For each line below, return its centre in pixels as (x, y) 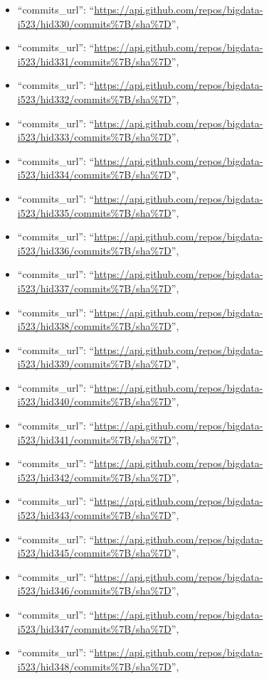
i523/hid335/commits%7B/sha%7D (94, 212)
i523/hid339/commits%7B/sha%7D (94, 364)
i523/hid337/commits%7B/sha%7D (94, 288)
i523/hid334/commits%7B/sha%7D (94, 175)
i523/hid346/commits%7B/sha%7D (94, 590)
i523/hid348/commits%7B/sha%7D (94, 666)
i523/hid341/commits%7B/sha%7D (94, 439)
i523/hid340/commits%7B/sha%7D (94, 401)
